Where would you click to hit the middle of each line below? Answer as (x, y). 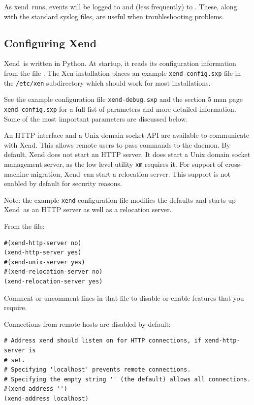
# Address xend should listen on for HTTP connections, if (103, 341)
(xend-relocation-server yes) (53, 282)
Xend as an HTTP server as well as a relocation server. (88, 209)
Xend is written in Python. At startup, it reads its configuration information (120, 63)
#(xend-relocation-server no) (53, 272)
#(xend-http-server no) (43, 243)
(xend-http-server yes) (43, 253)
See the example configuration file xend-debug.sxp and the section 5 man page (123, 99)
